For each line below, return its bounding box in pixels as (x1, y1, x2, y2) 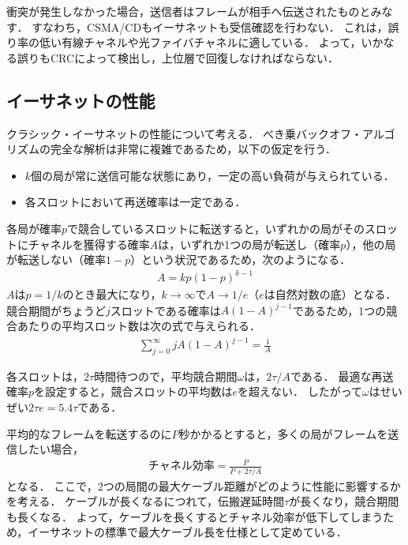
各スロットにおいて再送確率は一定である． (24, 194, 246, 210)
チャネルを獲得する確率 (28, 235, 150, 252)
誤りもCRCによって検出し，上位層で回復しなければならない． (17, 49, 339, 66)
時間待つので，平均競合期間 (94, 367, 238, 384)
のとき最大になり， (62, 286, 162, 303)
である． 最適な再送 (290, 367, 394, 384)
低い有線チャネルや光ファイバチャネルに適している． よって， (39, 34, 361, 51)
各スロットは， (6, 367, 84, 384)
